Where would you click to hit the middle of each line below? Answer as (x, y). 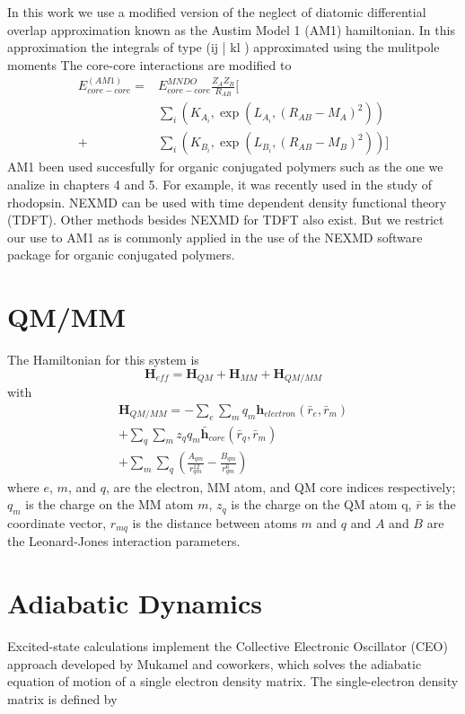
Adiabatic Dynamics (135, 603)
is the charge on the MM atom (110, 504)
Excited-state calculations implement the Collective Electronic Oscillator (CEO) (228, 646)
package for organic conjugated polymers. (121, 255)
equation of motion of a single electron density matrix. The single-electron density (233, 681)
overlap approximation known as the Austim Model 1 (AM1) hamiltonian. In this (231, 29)
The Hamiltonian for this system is (103, 360)
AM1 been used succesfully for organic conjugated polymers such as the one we (225, 167)
